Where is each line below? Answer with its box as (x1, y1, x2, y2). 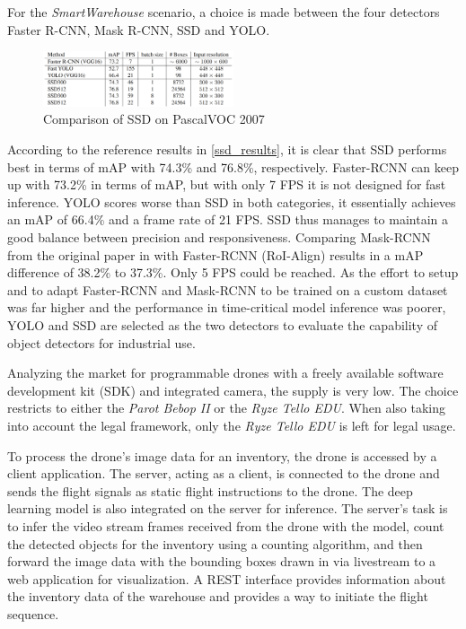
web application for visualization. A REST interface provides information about (7, 569, 446, 588)
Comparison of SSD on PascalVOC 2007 (43, 109, 265, 128)
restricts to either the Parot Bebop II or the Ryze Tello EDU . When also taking (7, 398, 445, 417)
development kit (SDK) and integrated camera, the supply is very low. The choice (7, 380, 459, 399)
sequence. (7, 604, 59, 623)
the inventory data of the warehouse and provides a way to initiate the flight (7, 587, 428, 606)
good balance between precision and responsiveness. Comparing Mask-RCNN (7, 228, 431, 247)
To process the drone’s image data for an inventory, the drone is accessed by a (7, 446, 437, 465)
